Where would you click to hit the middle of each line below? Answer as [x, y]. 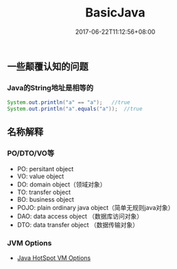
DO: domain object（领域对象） [61, 184]
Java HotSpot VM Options [54, 258]
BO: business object [45, 199]
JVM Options [29, 243]
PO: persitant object [45, 169]
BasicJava [115, 13]
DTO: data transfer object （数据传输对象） [78, 224]
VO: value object [40, 176]
